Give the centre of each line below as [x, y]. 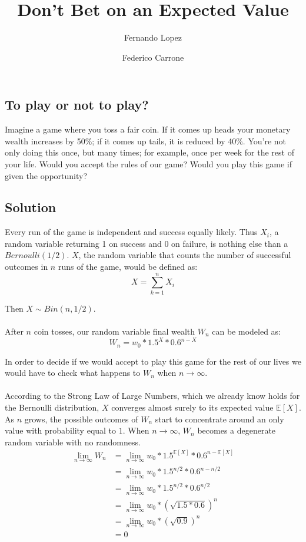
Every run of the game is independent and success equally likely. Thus [131, 232]
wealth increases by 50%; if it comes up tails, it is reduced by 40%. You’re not [146, 141]
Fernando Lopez [153, 37]
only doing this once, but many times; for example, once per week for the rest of [149, 152]
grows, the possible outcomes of [81, 419]
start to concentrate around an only [219, 419]
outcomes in [26, 267]
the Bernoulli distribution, [52, 407]
